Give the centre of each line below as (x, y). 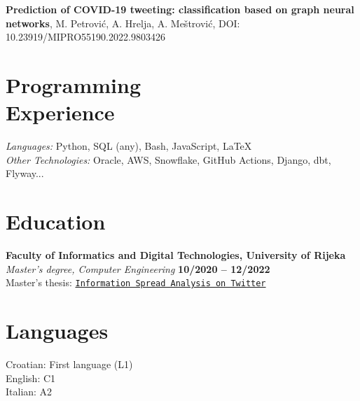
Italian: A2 (29, 392)
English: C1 (31, 378)
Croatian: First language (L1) (69, 364)
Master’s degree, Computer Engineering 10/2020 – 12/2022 (138, 268)
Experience (60, 112)
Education (56, 221)
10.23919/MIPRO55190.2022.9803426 (85, 37)
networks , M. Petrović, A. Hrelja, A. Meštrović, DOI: (123, 23)
